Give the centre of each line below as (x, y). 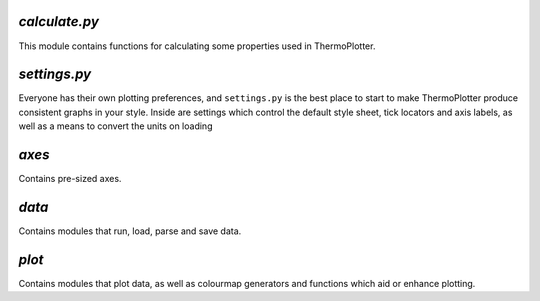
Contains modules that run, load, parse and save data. (130, 231)
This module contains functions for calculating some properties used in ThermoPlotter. (197, 46)
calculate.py (59, 21)
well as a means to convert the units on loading (115, 126)
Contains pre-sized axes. (70, 179)
